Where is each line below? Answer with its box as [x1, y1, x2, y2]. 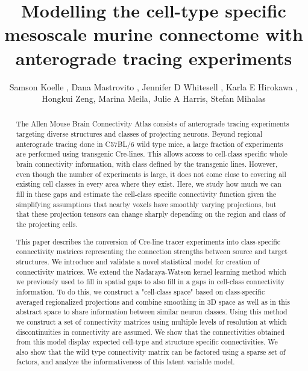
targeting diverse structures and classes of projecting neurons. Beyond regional [16, 129, 263, 139]
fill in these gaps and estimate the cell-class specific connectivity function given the [16, 189, 277, 199]
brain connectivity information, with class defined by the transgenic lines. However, [16, 159, 278, 169]
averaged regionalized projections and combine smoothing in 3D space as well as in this [16, 296, 290, 307]
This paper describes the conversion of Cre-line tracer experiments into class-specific [16, 236, 281, 246]
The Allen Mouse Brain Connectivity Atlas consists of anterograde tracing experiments [16, 119, 289, 129]
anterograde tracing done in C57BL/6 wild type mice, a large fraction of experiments [16, 139, 283, 149]
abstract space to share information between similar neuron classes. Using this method [16, 307, 288, 317]
